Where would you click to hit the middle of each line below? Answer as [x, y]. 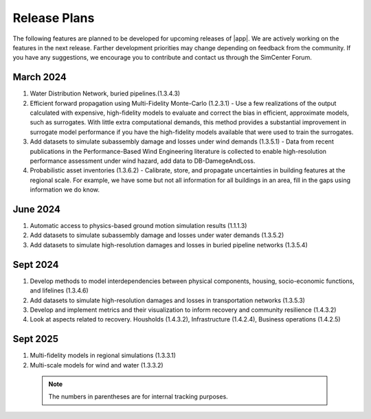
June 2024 [37, 209]
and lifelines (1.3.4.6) [59, 291]
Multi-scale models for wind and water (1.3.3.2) [97, 365]
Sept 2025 [35, 339]
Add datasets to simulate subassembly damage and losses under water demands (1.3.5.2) [157, 235]
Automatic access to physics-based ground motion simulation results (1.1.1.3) [138, 226]
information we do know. [65, 190]
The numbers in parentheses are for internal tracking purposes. [138, 397]
